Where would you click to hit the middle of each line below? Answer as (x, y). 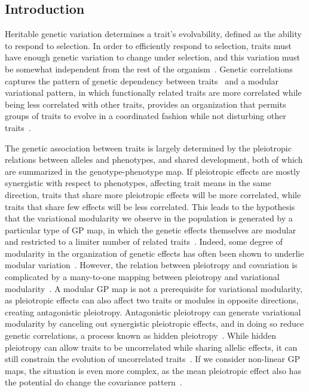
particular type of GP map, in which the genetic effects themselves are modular (151, 230)
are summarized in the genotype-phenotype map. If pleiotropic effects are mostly (153, 171)
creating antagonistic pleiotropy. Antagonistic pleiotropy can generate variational (153, 312)
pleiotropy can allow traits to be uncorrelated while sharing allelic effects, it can (151, 347)
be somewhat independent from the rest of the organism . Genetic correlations (149, 69)
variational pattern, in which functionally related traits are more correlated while (153, 92)
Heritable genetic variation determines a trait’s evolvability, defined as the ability (153, 34)
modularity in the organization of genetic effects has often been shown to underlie (154, 253)
